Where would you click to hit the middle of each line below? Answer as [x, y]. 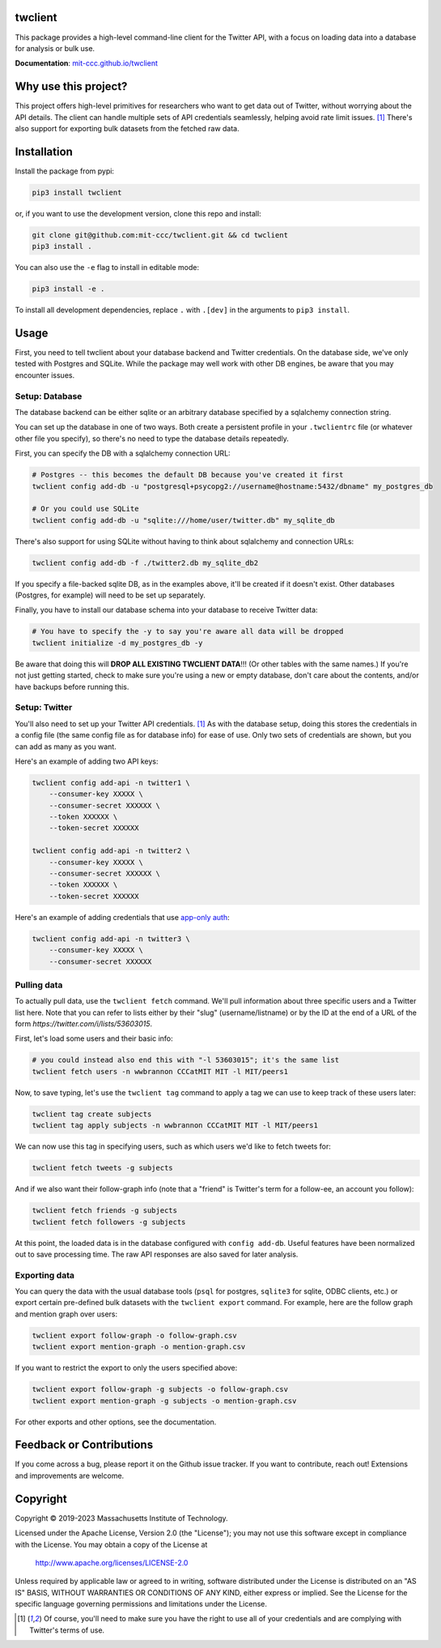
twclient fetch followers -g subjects [109, 1222]
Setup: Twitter [44, 708]
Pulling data [39, 985]
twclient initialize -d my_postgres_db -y [117, 643]
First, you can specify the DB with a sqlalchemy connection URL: [123, 453]
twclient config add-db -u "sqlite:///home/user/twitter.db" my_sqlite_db [184, 520]
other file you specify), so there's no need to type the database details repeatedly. [152, 439]
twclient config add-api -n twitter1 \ [111, 783]
